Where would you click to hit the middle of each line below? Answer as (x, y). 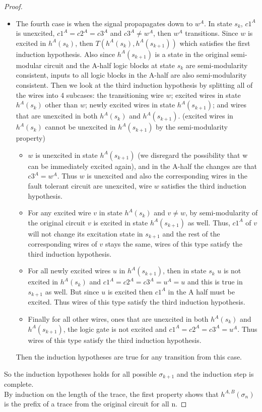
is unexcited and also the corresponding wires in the (167, 176)
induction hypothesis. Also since (65, 54)
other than (61, 105)
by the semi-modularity (192, 127)
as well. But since (72, 291)
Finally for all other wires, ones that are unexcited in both (118, 319)
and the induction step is (215, 373)
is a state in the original (192, 54)
